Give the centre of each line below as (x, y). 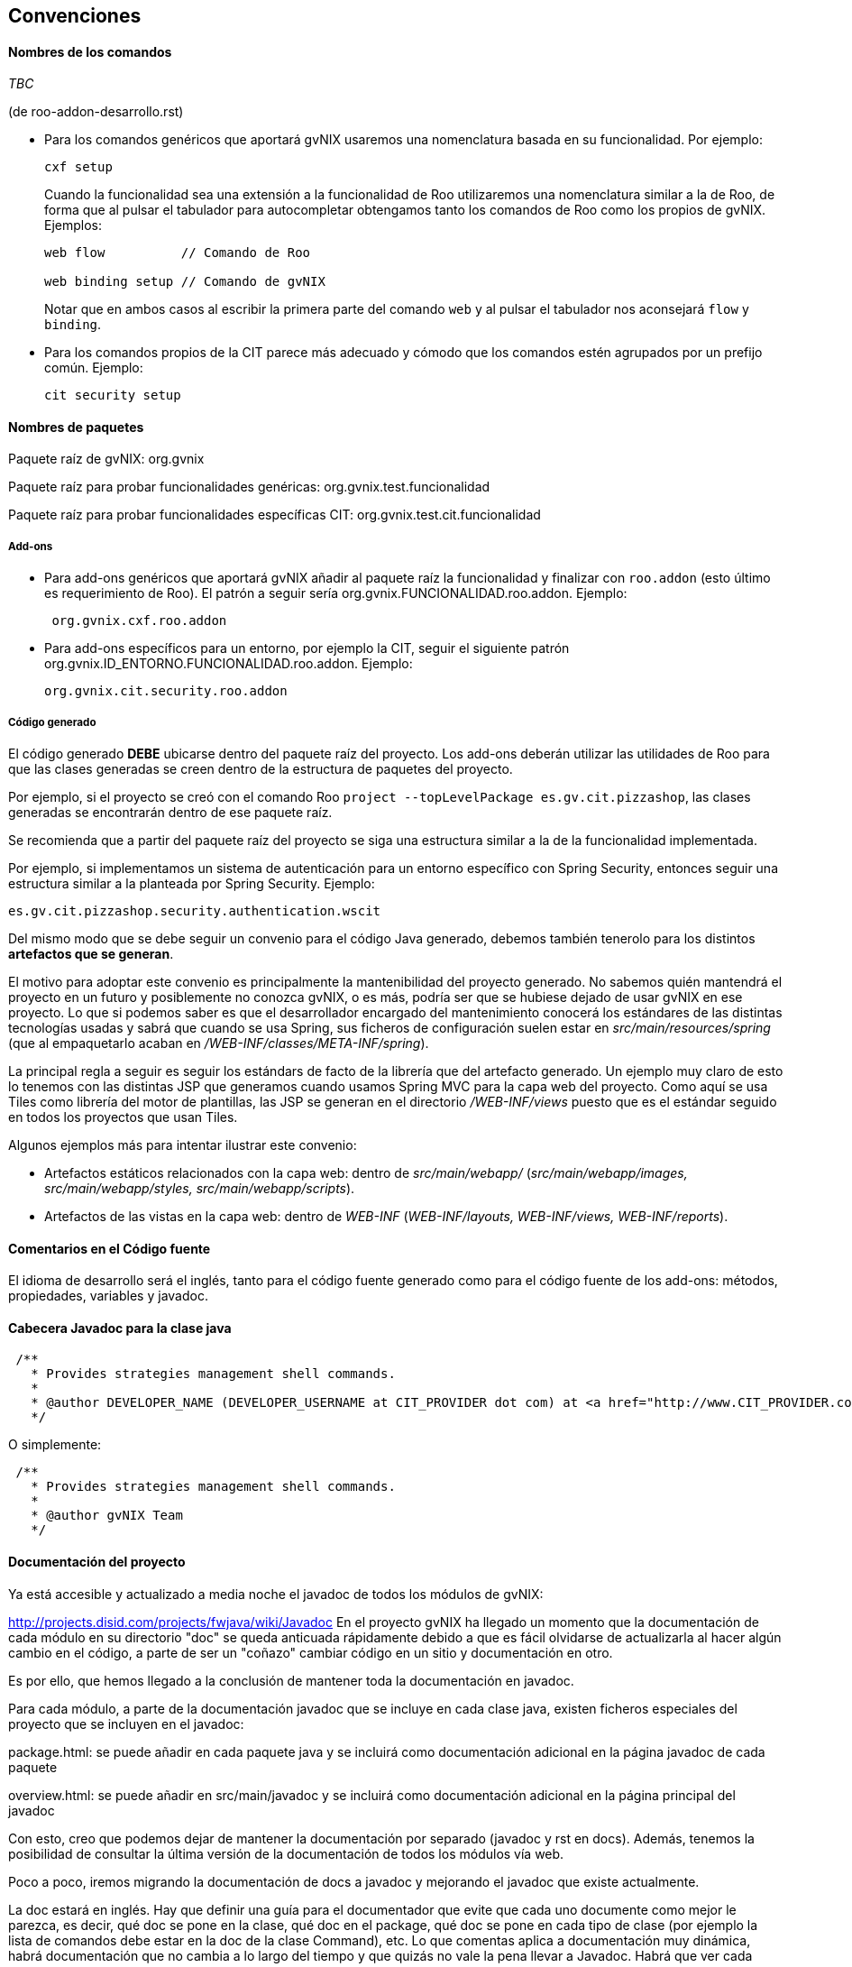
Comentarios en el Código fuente (110, 1248)
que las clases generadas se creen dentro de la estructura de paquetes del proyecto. (261, 769)
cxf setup (78, 167)
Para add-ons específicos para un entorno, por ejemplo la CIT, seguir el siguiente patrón (307, 648)
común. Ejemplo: (94, 368)
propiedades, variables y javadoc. (108, 1296)
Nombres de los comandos (90, 51)
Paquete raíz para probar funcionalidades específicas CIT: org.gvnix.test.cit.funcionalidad (275, 515)
